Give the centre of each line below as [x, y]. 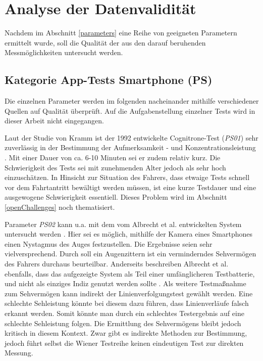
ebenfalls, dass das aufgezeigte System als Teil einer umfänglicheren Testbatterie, [130, 273]
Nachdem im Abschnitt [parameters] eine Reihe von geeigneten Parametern [121, 33]
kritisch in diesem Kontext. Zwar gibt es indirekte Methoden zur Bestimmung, [126, 333]
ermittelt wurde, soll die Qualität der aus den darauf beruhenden [105, 42]
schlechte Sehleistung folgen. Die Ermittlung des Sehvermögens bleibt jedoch [123, 323]
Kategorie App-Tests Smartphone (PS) [109, 80]
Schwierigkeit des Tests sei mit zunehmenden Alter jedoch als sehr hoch [115, 167]
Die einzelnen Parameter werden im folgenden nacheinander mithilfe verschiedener [132, 101]
